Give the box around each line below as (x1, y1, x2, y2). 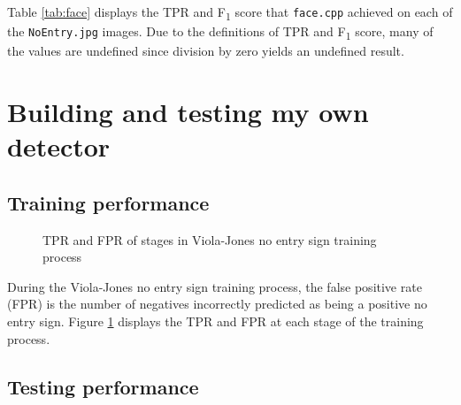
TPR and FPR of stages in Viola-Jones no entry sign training (42, 230, 377, 248)
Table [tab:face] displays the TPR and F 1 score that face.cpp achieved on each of (7, 3, 453, 23)
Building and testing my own (7, 94, 369, 130)
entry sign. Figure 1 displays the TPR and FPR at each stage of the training (7, 311, 424, 330)
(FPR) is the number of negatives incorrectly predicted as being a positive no (7, 294, 427, 313)
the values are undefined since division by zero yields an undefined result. (7, 42, 404, 60)
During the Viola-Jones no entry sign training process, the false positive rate (7, 277, 422, 295)
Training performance (7, 188, 210, 216)
